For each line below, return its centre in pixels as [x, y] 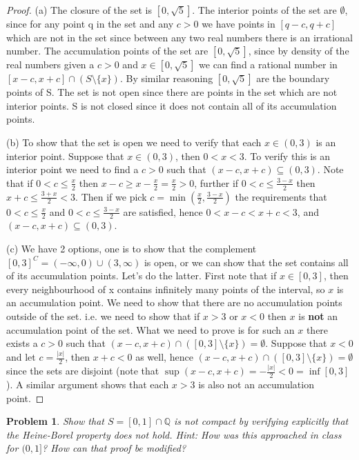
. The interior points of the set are [264, 10]
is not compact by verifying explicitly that [261, 421]
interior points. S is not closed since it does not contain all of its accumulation [172, 105]
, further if [216, 182]
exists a [22, 343]
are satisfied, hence [163, 211]
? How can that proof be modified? [114, 448]
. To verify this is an [287, 156]
